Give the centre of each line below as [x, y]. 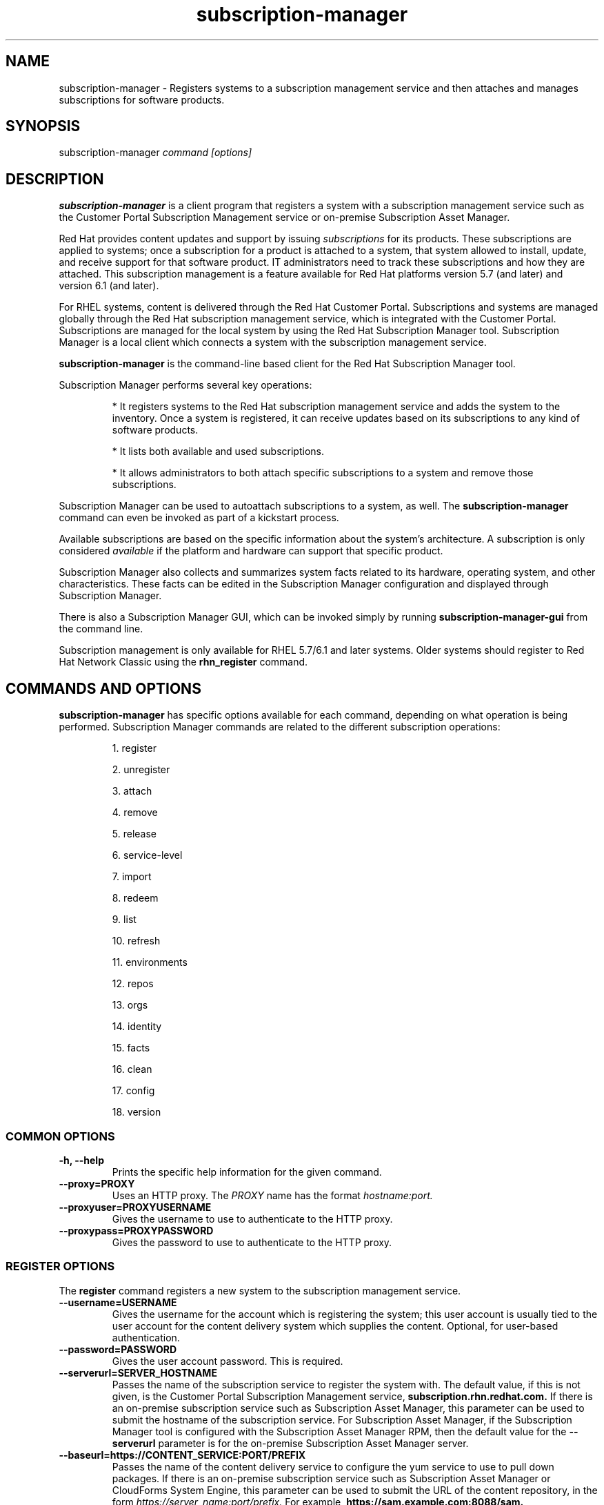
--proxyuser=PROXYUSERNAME [135, 1207]
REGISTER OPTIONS [60, 1266]
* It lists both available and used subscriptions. [218, 451]
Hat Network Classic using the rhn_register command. [183, 662]
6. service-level [147, 855]
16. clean [132, 1069]
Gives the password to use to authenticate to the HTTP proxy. [252, 1242]
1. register [134, 748]
